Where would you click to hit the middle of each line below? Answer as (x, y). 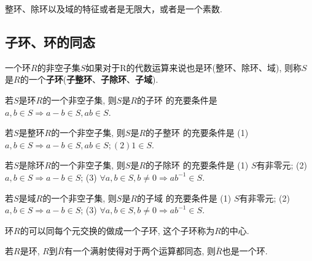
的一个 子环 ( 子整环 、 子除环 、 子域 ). (89, 79)
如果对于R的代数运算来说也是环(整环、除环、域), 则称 (193, 67)
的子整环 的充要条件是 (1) (197, 133)
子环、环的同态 (50, 41)
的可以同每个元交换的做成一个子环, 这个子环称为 (117, 230)
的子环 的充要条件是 (177, 100)
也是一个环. (245, 251)
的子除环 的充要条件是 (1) (197, 165)
